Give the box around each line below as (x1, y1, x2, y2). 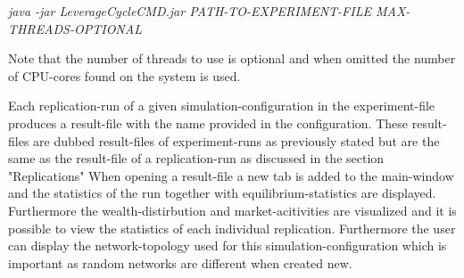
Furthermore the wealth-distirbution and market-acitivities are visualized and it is (8, 200, 457, 219)
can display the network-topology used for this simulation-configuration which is (8, 236, 447, 255)
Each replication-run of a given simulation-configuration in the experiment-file (8, 96, 435, 115)
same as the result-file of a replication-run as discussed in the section (8, 149, 385, 168)
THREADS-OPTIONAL (8, 19, 142, 37)
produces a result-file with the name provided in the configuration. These (8, 113, 409, 132)
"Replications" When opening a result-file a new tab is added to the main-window (8, 166, 454, 184)
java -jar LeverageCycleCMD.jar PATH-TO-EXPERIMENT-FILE (8, 2, 371, 20)
